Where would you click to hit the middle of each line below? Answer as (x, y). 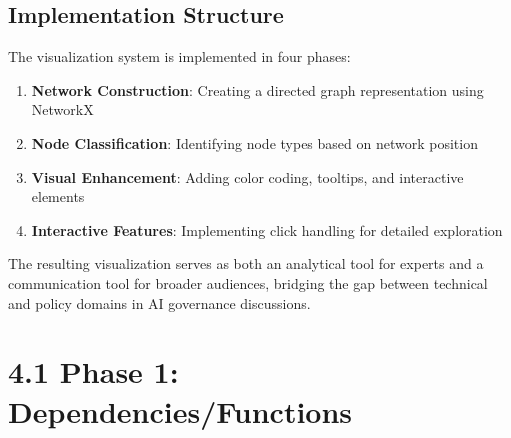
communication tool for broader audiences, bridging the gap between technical (248, 282)
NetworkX (62, 109)
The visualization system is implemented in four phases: (179, 56)
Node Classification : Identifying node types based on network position (254, 142)
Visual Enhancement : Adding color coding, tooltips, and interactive (247, 176)
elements (58, 196)
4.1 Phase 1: (93, 371)
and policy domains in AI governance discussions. (159, 302)
